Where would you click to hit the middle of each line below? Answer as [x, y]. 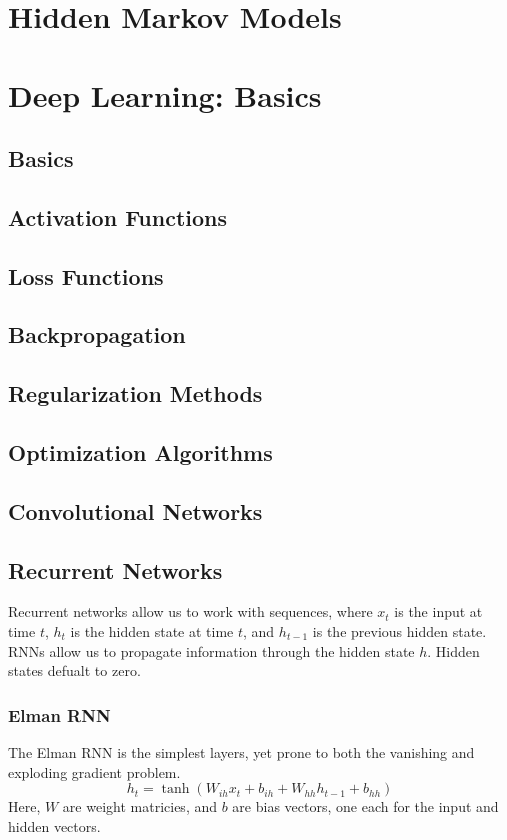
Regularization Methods [135, 393]
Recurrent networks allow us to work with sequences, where [190, 611]
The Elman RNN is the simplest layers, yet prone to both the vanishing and [241, 752]
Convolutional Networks [135, 510]
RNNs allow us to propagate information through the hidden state [211, 650]
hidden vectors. [54, 825]
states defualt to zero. [74, 670]
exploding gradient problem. [94, 771]
